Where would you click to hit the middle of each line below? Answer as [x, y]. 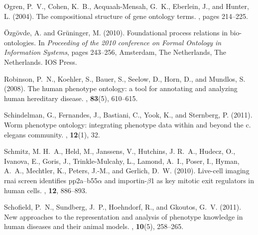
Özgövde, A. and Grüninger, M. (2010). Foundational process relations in [116, 33]
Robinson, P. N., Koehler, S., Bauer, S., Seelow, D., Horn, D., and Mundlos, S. [125, 78]
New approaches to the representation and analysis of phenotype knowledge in [124, 216]
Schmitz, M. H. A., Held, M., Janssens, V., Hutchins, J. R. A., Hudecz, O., [120, 151]
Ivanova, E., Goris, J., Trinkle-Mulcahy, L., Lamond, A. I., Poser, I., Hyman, [122, 161]
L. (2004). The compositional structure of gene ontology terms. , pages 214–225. [126, 16]
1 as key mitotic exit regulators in [202, 180]
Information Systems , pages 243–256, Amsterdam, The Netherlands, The [115, 52]
